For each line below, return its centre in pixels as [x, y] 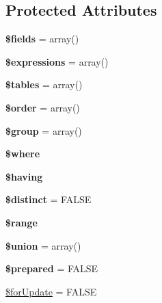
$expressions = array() [57, 61]
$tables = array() [44, 84]
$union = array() [43, 245]
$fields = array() [42, 39]
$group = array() [44, 130]
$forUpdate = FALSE [51, 291]
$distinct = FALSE [49, 199]
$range [22, 222]
